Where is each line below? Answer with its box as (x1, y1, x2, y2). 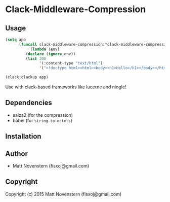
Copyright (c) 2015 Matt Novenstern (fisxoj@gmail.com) (5, 191, 122, 197)
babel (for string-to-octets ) (12, 117, 72, 123)
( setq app (5, 37, 26, 42)
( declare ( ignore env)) (25, 51, 76, 56)
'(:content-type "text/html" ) (39, 61, 103, 66)
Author (5, 149, 28, 158)
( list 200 (25, 56, 47, 61)
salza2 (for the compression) (12, 112, 73, 118)
